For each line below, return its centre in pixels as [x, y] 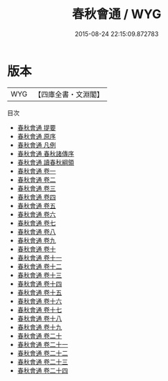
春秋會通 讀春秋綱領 [45, 162]
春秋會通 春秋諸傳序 [45, 153]
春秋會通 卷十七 [40, 310]
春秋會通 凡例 [36, 145]
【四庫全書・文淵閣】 [69, 94]
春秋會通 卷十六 [40, 301]
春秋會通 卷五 [36, 205]
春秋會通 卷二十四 [42, 370]
